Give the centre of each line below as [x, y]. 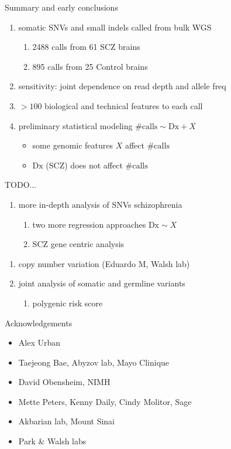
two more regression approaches [89, 224]
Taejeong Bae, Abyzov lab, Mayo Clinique [94, 362]
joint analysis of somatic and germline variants [102, 283]
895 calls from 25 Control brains [90, 66]
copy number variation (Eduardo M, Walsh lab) [104, 263]
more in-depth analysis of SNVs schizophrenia [100, 204]
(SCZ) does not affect [84, 165]
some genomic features [73, 145]
